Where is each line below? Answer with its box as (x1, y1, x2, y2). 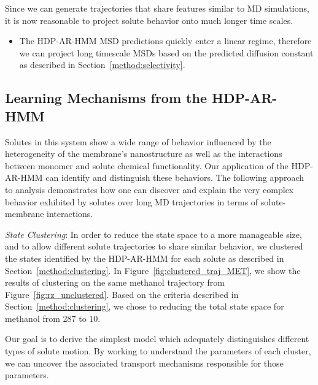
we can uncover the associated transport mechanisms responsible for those (5, 356, 284, 369)
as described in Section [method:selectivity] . (19, 58, 185, 71)
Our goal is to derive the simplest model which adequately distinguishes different (5, 332, 309, 345)
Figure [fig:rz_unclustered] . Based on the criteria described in (5, 288, 239, 300)
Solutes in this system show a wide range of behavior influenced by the (5, 135, 271, 148)
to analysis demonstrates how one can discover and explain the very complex (5, 183, 294, 196)
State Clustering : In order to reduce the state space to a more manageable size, (5, 227, 302, 240)
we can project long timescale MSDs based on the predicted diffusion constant (19, 46, 314, 59)
